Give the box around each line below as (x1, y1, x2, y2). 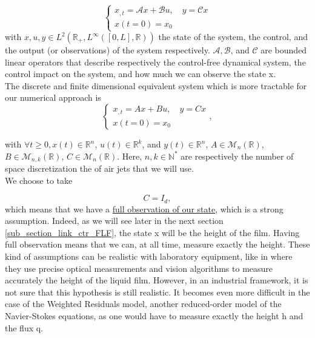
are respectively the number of (181, 149, 294, 162)
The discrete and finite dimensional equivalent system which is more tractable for (5, 79, 307, 92)
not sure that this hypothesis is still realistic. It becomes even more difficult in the (5, 285, 310, 298)
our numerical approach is (5, 91, 101, 104)
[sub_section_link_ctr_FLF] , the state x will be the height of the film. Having (5, 226, 300, 238)
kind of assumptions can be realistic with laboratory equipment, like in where (5, 250, 293, 263)
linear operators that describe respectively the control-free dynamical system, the (5, 55, 306, 68)
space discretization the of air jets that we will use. (5, 162, 194, 175)
